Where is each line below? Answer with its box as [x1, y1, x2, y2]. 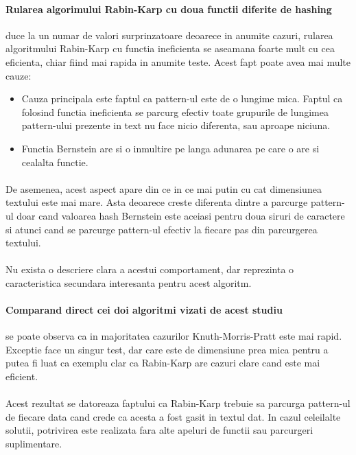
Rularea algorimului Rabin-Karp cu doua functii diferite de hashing [5, 1, 332, 16]
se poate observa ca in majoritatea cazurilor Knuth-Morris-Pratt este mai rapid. [5, 329, 342, 343]
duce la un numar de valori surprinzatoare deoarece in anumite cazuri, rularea [5, 27, 333, 42]
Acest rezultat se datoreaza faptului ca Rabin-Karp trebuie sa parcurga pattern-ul [5, 396, 351, 410]
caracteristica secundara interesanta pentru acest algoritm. [5, 275, 252, 290]
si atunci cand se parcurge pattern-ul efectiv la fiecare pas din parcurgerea [5, 222, 318, 236]
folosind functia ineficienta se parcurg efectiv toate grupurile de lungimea [21, 104, 329, 119]
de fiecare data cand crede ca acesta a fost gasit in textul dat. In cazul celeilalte [5, 409, 341, 423]
